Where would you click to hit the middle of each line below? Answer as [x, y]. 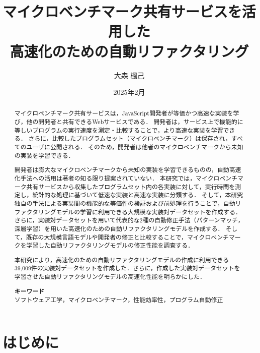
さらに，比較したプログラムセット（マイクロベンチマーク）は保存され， [130, 138]
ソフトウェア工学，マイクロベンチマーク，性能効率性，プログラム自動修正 [119, 300]
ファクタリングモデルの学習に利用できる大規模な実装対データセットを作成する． [128, 212]
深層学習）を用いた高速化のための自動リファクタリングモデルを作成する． [119, 228]
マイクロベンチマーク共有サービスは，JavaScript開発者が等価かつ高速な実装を [124, 113]
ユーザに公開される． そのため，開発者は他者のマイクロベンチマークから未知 [135, 147]
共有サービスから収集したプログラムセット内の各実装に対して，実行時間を [131, 186]
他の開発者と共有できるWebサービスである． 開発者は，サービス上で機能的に [135, 122]
